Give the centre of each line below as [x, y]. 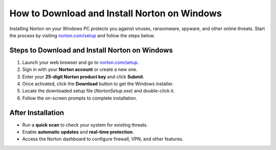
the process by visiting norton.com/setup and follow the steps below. [82, 35]
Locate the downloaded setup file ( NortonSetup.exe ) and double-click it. [98, 91]
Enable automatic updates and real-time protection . [78, 132]
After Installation [37, 112]
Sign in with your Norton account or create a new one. [80, 69]
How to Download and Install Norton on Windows [116, 13]
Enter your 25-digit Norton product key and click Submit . [83, 77]
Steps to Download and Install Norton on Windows [91, 50]
